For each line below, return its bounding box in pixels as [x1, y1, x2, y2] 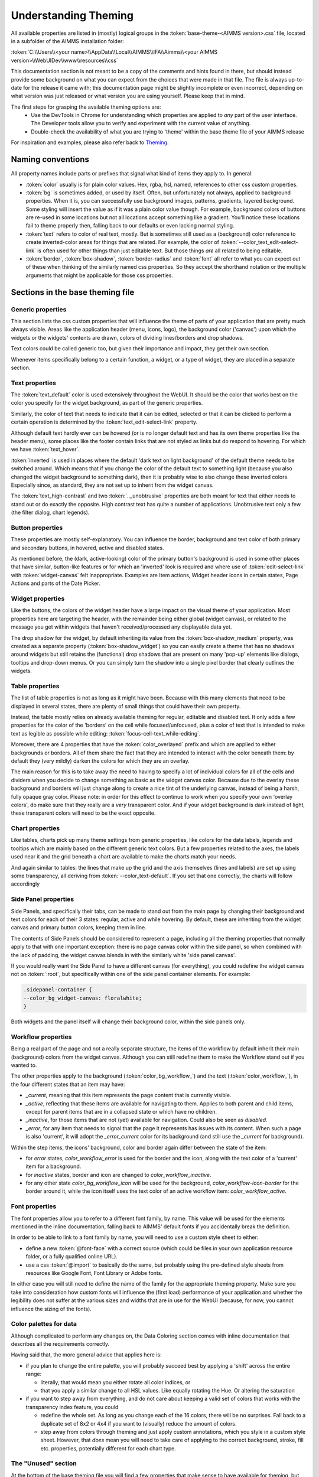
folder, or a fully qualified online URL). [25, 1253, 118, 1260]
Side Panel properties [11, 895, 74, 903]
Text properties [11, 379, 56, 387]
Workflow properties [11, 1033, 72, 1041]
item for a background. [25, 1163, 82, 1170]
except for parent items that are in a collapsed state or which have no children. [25, 1108, 217, 1115]
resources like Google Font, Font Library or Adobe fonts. [25, 1269, 162, 1276]
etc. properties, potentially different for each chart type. [40, 1445, 177, 1452]
